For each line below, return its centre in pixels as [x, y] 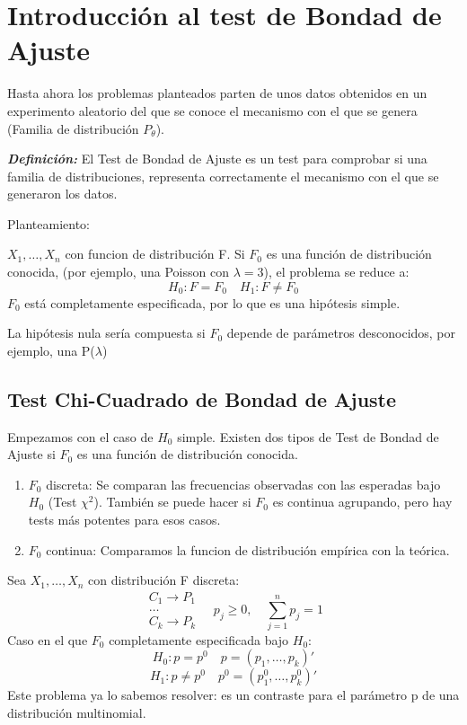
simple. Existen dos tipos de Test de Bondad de [308, 436]
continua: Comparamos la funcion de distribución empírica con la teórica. [248, 549]
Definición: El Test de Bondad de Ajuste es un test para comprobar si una [217, 159]
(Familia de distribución [73, 128]
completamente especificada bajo [199, 639]
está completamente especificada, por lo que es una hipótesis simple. [212, 302]
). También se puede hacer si [172, 502]
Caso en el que [48, 639]
